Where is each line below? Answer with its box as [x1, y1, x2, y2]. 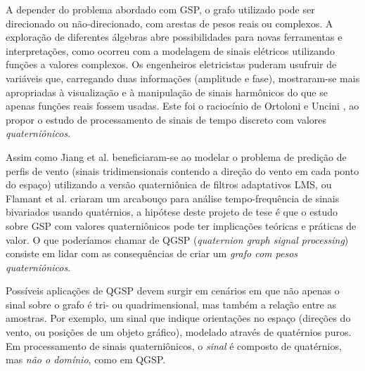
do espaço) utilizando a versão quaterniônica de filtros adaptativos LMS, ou [6, 177, 332, 192]
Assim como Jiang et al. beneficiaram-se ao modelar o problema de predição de [6, 149, 347, 164]
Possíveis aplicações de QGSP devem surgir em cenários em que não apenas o [6, 283, 340, 298]
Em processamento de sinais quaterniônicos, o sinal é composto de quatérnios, [6, 338, 342, 353]
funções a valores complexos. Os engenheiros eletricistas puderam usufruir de [6, 57, 337, 72]
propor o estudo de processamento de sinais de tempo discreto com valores [6, 112, 327, 126]
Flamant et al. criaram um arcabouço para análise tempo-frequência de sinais [6, 190, 340, 205]
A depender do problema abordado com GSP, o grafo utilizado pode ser [6, 2, 315, 16]
